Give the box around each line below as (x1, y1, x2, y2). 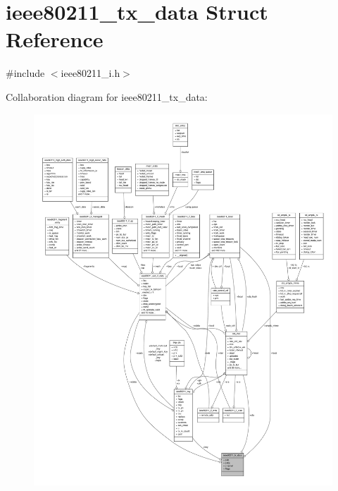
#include (6, 66, 45, 80)
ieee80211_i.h (61, 66, 120, 80)
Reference (6, 25, 104, 54)
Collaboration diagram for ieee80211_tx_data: (6, 89, 208, 104)
